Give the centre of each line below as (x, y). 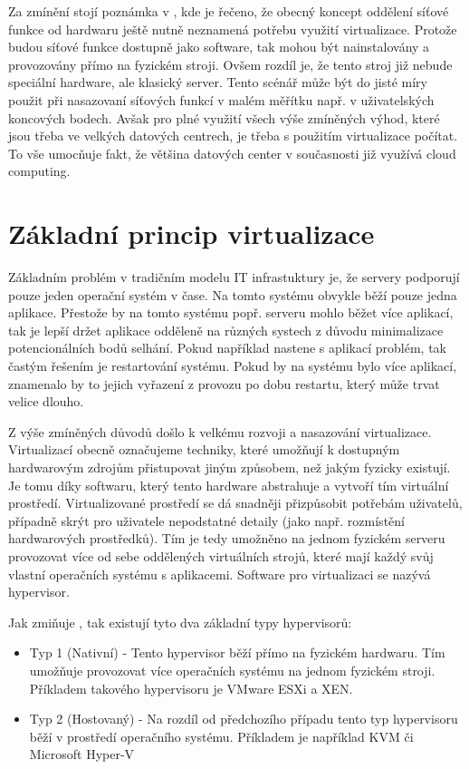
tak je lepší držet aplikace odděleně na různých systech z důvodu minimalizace (226, 330)
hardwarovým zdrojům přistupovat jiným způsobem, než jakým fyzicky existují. (230, 467)
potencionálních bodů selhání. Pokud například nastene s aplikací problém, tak (227, 348)
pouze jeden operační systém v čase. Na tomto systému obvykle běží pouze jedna (233, 294)
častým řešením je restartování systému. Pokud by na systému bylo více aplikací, (233, 366)
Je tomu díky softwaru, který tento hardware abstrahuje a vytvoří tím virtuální (229, 485)
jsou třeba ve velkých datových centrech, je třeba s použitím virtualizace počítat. (233, 136)
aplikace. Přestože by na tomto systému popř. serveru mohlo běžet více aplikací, (231, 312)
